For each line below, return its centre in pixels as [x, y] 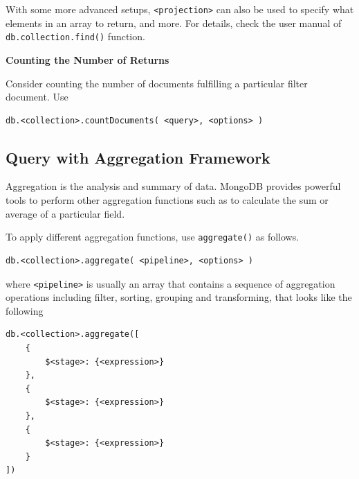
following [25, 310]
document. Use [37, 97]
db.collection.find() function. [75, 36]
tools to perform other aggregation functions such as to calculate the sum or [167, 200]
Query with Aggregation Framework [138, 157]
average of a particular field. [65, 213]
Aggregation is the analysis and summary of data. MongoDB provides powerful [173, 186]
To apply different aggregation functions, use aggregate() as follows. [153, 237]
